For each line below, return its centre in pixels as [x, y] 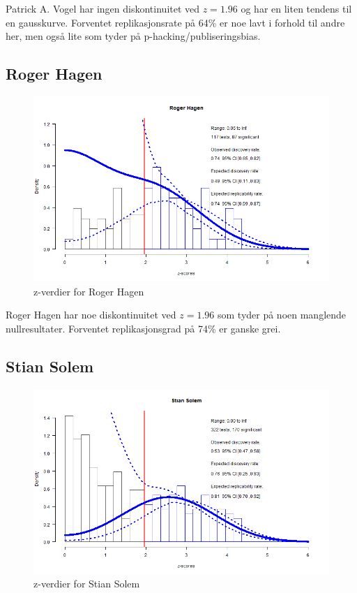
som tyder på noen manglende [282, 315]
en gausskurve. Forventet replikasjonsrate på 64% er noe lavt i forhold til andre [175, 22]
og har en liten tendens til [296, 8]
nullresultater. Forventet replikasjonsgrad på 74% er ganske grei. [143, 328]
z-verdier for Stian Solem [87, 584]
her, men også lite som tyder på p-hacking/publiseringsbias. [133, 36]
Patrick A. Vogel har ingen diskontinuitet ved [103, 8]
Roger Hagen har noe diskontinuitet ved [91, 315]
